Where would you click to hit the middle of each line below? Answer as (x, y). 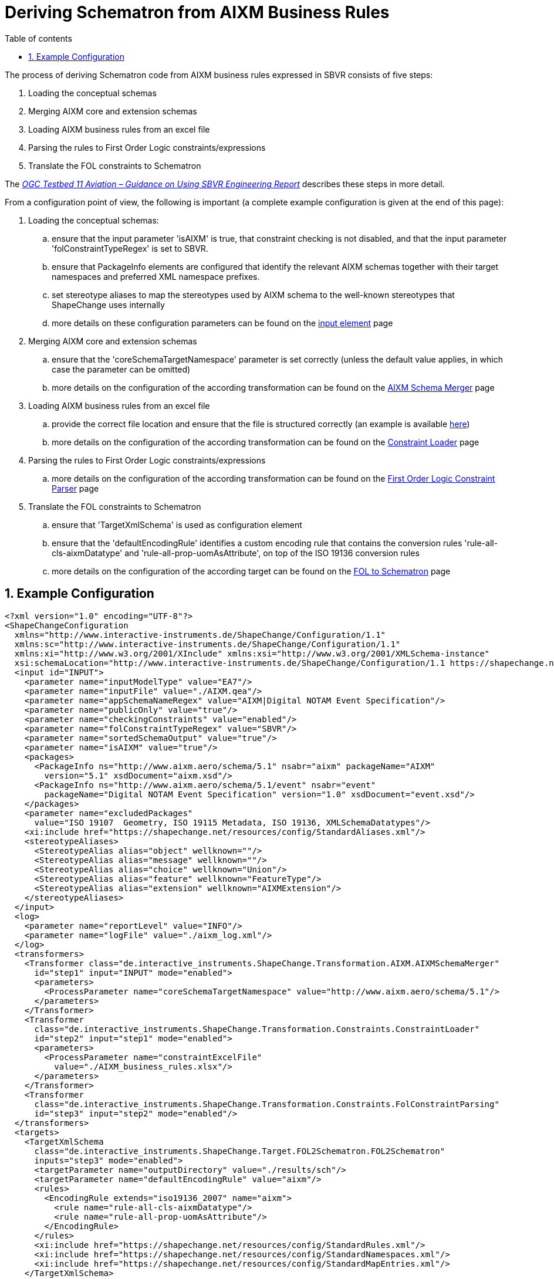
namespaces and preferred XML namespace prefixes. (156, 276)
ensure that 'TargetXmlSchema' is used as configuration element (177, 525)
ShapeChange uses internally (108, 304)
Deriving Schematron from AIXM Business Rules (197, 12)
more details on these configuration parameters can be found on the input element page (222, 323)
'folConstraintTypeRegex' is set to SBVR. (130, 248)
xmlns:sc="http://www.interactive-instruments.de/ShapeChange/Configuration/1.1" (207, 644)
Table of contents (38, 38)
